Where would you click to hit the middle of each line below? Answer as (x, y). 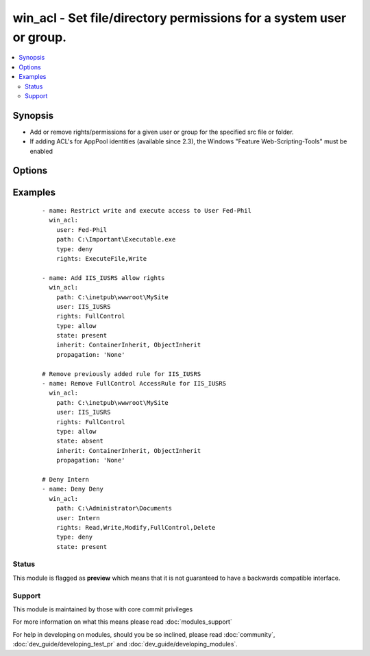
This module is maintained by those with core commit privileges (103, 609)
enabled (41, 151)
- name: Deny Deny (73, 489)
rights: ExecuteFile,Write (101, 258)
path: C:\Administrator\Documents (114, 508)
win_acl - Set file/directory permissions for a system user (180, 18)
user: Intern (78, 518)
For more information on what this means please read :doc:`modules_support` (122, 622)
